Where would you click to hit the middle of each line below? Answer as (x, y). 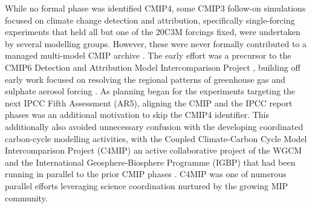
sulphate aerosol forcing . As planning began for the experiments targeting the (150, 91)
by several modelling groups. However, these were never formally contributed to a (156, 43)
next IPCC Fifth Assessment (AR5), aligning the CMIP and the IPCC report (149, 102)
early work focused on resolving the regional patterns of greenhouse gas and (145, 79)
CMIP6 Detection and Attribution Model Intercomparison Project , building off (153, 67)
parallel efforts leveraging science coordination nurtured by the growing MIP (147, 185)
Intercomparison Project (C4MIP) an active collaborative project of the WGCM (154, 150)
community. (26, 197)
